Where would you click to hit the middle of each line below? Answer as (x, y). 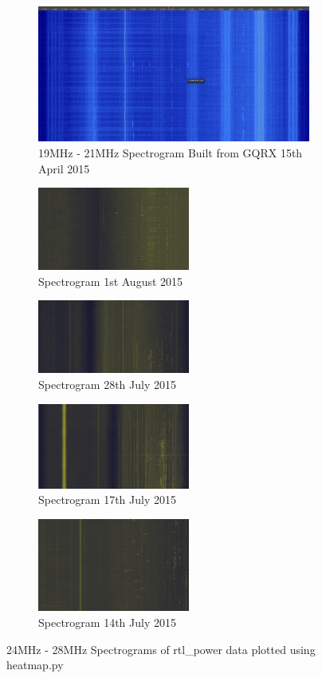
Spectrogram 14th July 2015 (107, 622)
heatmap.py (35, 665)
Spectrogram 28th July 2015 (107, 384)
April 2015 (64, 168)
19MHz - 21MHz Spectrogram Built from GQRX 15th (171, 153)
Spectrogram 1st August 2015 (111, 281)
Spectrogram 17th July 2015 (107, 500)
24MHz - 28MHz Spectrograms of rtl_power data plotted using (161, 649)
